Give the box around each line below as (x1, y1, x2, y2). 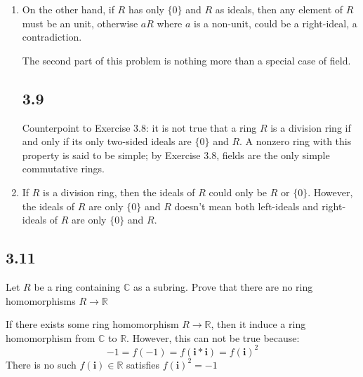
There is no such (6, 357, 77, 371)
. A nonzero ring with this (239, 134, 352, 149)
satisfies (126, 357, 159, 371)
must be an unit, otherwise (22, 15, 138, 30)
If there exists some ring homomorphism (6, 317, 179, 331)
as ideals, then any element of (215, 2, 343, 16)
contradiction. (22, 29, 82, 44)
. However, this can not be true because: (126, 330, 300, 345)
